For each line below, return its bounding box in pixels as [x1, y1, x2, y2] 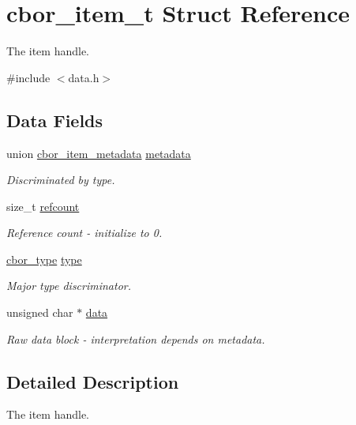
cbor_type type [6, 250, 82, 267]
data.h [68, 69, 99, 85]
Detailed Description [6, 369, 179, 393]
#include [6, 69, 51, 85]
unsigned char [6, 304, 73, 321]
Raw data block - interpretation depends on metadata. [6, 330, 265, 347]
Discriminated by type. [6, 171, 115, 188]
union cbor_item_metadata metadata [6, 145, 191, 161]
